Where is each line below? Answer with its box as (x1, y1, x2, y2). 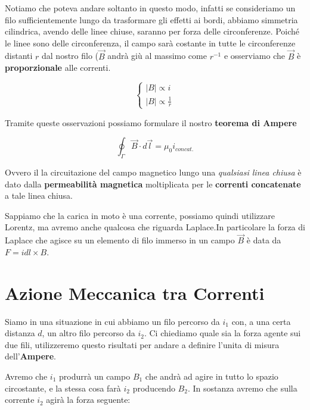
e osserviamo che (224, 49, 285, 62)
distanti (5, 49, 33, 62)
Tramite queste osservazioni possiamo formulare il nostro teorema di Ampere (5, 116, 297, 129)
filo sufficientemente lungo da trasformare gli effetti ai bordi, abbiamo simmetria (5, 13, 298, 26)
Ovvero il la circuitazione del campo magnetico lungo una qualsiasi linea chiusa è (5, 166, 302, 179)
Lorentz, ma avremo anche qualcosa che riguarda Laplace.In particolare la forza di (5, 221, 305, 233)
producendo (132, 381, 175, 394)
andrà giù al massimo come (107, 49, 207, 62)
